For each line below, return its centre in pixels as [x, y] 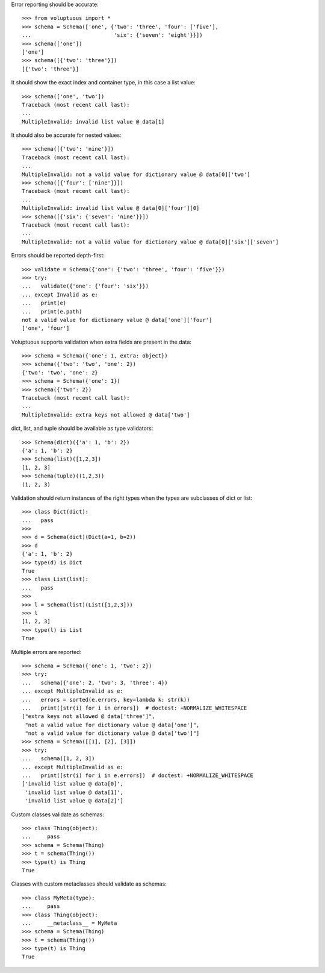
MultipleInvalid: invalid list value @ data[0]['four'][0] [111, 208]
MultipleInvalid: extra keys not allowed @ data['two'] [106, 415]
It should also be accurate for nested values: [66, 135]
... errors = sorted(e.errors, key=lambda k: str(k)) [106, 700]
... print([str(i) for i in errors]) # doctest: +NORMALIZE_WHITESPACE [135, 708]
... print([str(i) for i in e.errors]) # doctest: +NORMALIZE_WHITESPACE [138, 776]
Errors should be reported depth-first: [58, 256]
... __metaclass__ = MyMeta [70, 923]
